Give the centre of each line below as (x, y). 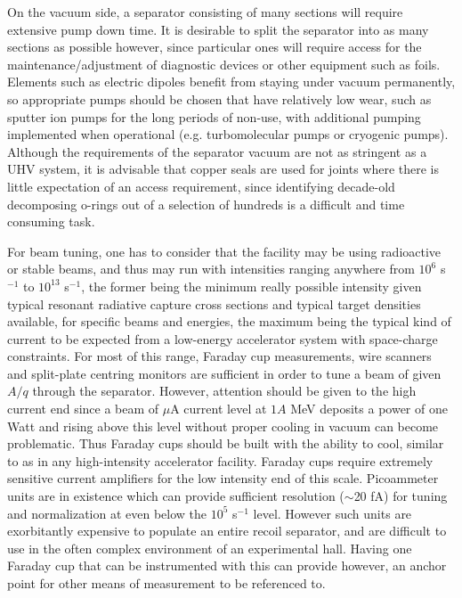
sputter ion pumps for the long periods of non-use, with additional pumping (214, 116)
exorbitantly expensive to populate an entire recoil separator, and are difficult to (227, 531)
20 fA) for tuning (401, 496)
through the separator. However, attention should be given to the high (224, 391)
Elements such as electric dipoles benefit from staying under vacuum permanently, (231, 82)
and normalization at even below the (107, 513)
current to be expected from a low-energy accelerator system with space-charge (223, 338)
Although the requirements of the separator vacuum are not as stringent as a (217, 151)
